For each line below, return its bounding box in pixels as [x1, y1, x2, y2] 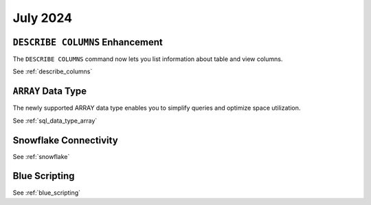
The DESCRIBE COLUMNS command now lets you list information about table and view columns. [12, 55, 283, 63]
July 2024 [12, 10, 72, 25]
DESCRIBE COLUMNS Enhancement [12, 36, 163, 48]
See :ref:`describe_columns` [12, 67, 93, 75]
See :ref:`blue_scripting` [12, 189, 81, 197]
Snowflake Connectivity [12, 134, 118, 146]
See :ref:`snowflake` [12, 152, 70, 160]
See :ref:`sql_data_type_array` [12, 117, 98, 125]
